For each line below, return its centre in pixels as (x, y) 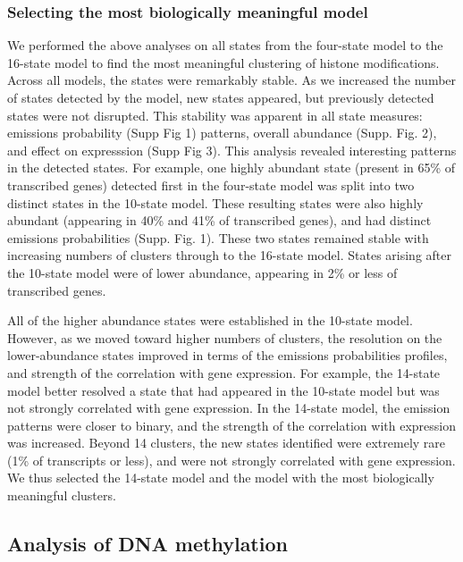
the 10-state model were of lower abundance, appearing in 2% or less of (202, 272)
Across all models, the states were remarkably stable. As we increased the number (232, 80)
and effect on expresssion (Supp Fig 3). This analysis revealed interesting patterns (232, 150)
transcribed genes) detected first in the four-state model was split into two (211, 185)
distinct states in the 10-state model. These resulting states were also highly (215, 202)
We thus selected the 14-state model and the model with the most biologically (221, 478)
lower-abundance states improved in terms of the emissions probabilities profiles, (227, 355)
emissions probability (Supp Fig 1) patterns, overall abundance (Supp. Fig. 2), (222, 133)
